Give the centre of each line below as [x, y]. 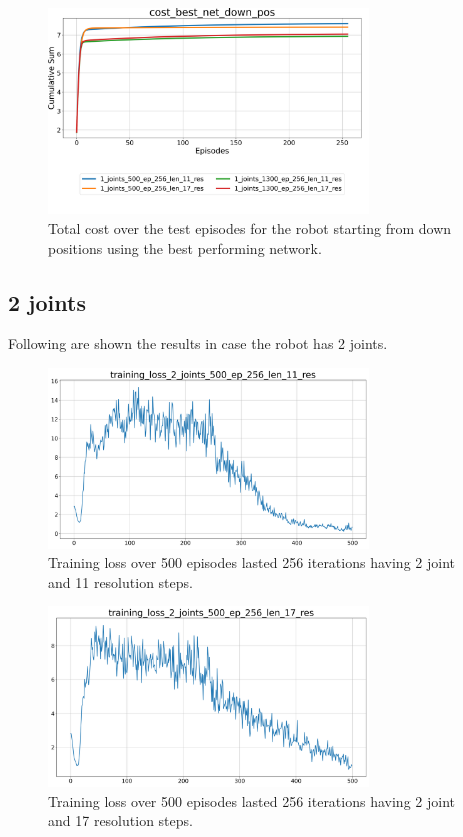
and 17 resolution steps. [120, 820]
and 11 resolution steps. [120, 581]
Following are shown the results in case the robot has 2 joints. [198, 343]
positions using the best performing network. [185, 247]
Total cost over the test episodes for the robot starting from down [250, 228]
